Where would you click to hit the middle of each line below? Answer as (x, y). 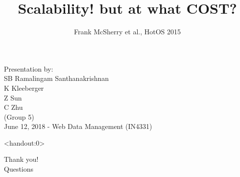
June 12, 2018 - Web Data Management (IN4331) (78, 126)
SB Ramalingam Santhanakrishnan (57, 78)
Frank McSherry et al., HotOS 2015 (127, 32)
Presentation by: (29, 68)
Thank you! (21, 159)
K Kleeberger (24, 88)
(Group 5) (19, 116)
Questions (19, 169)
